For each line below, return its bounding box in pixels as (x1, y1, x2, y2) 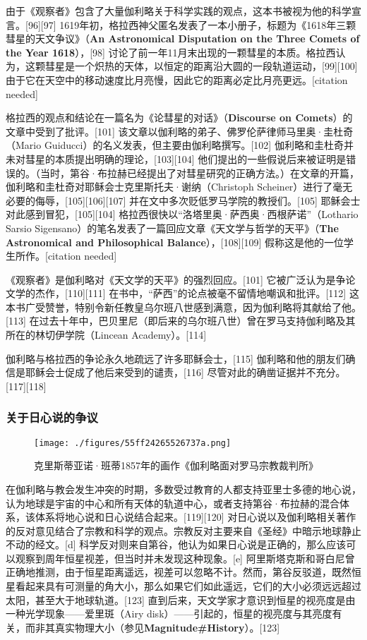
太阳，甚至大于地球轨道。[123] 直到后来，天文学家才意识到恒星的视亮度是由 (6, 592, 356, 607)
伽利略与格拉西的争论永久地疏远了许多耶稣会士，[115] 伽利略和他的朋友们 (6, 351, 346, 366)
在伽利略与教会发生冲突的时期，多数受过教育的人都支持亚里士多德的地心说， (6, 481, 361, 496)
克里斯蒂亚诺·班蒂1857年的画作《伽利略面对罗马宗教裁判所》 (34, 458, 318, 473)
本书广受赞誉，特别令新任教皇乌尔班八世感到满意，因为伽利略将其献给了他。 (6, 299, 361, 314)
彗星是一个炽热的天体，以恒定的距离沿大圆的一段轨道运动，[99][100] (44, 59, 358, 73)
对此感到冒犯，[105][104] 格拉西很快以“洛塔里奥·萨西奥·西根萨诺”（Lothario (6, 207, 359, 222)
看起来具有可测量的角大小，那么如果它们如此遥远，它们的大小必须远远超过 (15, 579, 361, 593)
